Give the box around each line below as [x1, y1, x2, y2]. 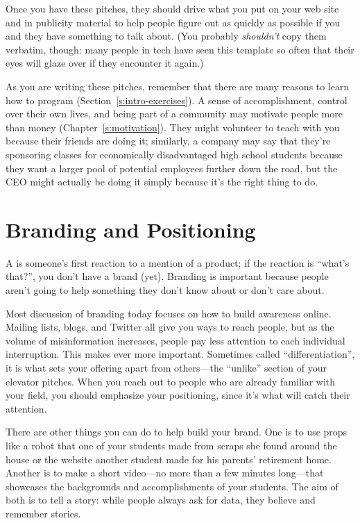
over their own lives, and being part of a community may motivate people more [6, 106, 343, 121]
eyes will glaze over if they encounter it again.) [6, 56, 204, 70]
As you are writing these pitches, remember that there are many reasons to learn [6, 78, 350, 93]
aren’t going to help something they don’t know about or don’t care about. [6, 283, 325, 297]
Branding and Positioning [6, 215, 256, 243]
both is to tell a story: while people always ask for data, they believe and [6, 492, 316, 507]
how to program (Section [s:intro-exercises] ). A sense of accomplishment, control [6, 92, 348, 107]
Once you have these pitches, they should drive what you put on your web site [6, 1, 339, 15]
